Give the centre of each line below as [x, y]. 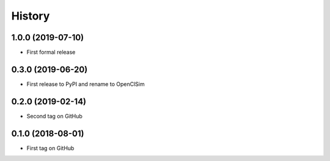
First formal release [51, 52]
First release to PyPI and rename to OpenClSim [86, 84]
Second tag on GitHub [54, 116]
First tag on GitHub [50, 148]
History [31, 16]
